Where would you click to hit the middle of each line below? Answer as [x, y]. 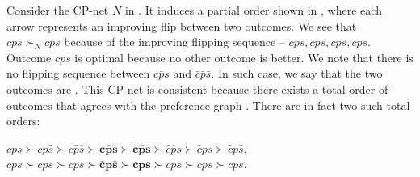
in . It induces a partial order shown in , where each [253, 10]
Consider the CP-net [58, 10]
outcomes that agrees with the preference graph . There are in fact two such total [208, 105]
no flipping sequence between [78, 73]
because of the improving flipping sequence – [174, 42]
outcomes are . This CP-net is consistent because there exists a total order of [197, 88]
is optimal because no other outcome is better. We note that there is [244, 57]
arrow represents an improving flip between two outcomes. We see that [182, 25]
